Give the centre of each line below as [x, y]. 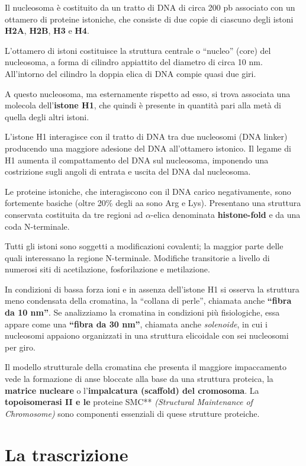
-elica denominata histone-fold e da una [226, 214]
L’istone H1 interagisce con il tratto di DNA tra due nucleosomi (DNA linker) [146, 136]
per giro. [20, 347]
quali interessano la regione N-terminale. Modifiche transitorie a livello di [137, 257]
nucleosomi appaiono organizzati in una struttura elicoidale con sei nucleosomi [147, 335]
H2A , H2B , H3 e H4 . [47, 30]
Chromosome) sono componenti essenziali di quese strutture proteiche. [132, 413]
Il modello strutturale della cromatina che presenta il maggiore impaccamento [146, 367]
